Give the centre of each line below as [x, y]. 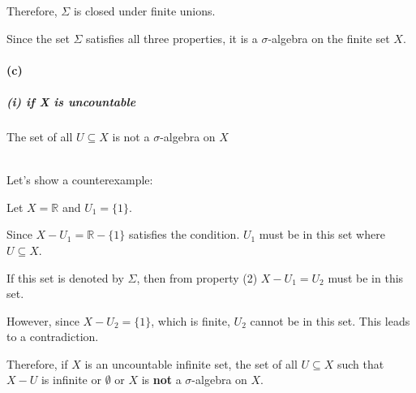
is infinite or [71, 380]
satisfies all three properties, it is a [172, 38]
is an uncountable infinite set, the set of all [191, 363]
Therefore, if [37, 363]
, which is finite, [191, 320]
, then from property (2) [197, 277]
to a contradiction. [53, 337]
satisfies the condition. [184, 234]
